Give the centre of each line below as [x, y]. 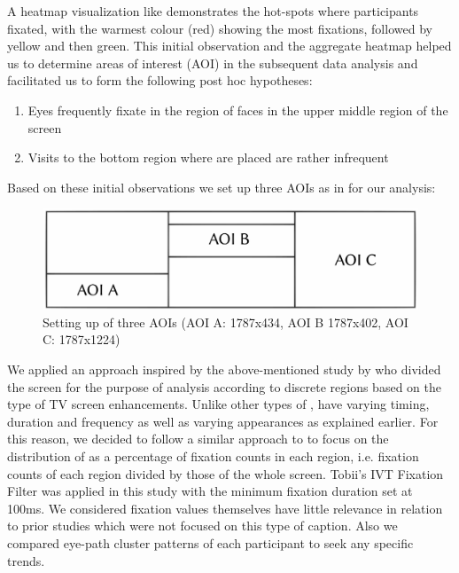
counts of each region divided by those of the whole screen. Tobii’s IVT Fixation [226, 473]
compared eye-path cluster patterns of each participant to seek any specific [210, 542]
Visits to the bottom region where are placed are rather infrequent [208, 157]
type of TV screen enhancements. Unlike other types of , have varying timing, [218, 404]
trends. [26, 560]
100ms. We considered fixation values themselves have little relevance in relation [225, 508]
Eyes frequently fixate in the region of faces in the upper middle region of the [238, 110]
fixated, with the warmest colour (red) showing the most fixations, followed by [220, 28]
